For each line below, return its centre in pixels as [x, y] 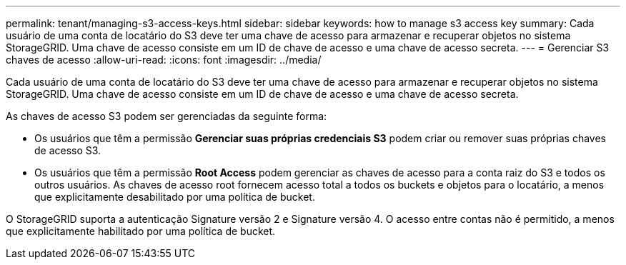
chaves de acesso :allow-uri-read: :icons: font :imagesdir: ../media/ [164, 60]
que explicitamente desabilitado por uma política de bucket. [175, 197]
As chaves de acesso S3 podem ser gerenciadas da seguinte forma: [167, 116]
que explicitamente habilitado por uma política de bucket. [141, 231]
